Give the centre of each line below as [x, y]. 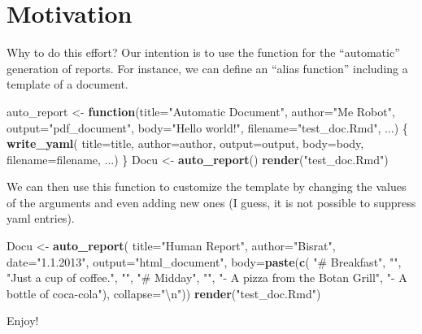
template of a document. [67, 84]
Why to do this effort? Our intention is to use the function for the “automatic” [203, 52]
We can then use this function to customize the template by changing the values [207, 187]
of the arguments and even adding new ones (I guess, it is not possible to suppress [211, 202]
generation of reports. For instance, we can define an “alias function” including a [207, 68]
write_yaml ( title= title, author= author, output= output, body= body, [185, 143]
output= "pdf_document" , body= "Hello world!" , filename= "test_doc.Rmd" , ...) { [207, 127]
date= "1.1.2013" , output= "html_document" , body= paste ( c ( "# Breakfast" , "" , [204, 261]
